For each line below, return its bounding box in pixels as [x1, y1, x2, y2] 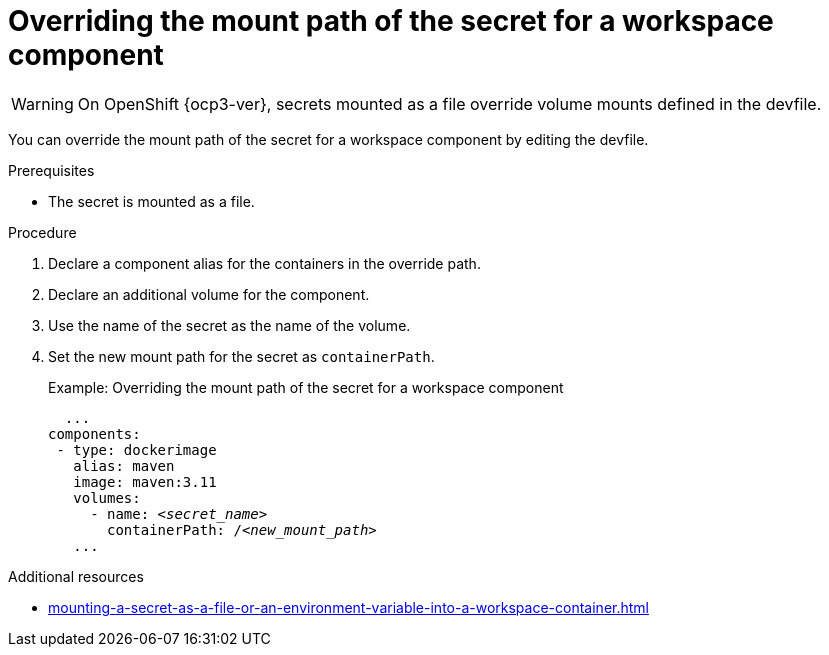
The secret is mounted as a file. [48, 192, 255, 210]
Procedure [8, 223, 77, 241]
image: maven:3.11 [73, 473, 217, 490]
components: [48, 425, 141, 442]
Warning [11, 93, 74, 114]
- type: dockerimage [56, 441, 217, 458]
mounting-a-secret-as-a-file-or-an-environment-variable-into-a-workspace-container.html [48, 598, 649, 616]
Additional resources [8, 567, 144, 585]
